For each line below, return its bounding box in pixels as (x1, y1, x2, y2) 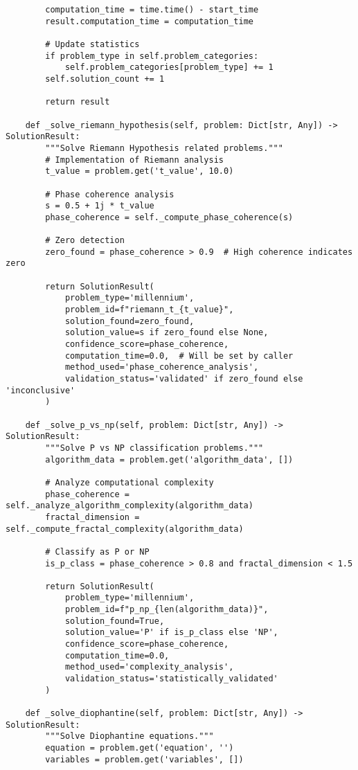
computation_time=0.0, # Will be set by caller (64, 350, 294, 361)
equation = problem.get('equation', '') (45, 743, 234, 753)
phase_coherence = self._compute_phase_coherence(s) (45, 212, 294, 222)
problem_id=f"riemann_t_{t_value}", (64, 305, 234, 315)
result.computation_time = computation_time (45, 16, 253, 26)
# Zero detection (45, 235, 125, 246)
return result (45, 97, 110, 107)
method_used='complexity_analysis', (64, 662, 234, 672)
